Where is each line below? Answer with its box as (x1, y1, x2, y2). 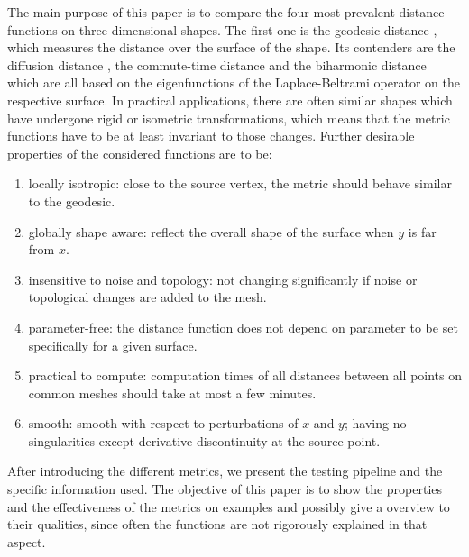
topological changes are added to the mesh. (28, 288, 267, 306)
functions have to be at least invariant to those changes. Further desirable (7, 126, 415, 145)
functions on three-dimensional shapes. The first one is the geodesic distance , (7, 20, 437, 39)
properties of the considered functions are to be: (7, 143, 272, 162)
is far (408, 222, 437, 241)
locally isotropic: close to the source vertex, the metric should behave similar (28, 174, 452, 193)
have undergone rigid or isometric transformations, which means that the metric (7, 108, 450, 127)
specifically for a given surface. (28, 335, 198, 354)
